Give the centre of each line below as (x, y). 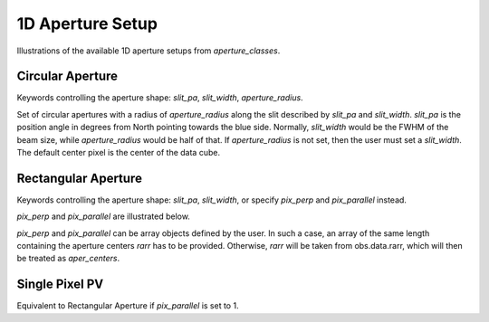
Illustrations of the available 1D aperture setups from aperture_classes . (149, 51)
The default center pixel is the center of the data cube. (119, 153)
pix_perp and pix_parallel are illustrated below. (103, 216)
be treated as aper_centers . (68, 259)
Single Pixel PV (60, 284)
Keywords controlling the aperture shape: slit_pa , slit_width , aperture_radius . (160, 98)
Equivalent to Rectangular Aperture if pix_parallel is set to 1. (128, 306)
